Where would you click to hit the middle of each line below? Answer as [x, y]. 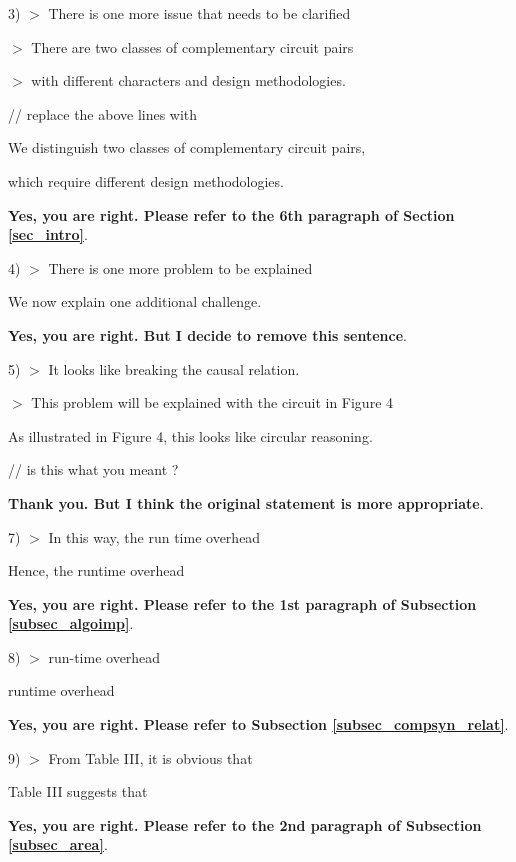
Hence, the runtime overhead [96, 570]
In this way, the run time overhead [154, 536]
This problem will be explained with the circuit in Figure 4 [212, 402]
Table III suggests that [78, 791]
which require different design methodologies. [146, 180]
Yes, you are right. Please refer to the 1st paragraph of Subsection [242, 603]
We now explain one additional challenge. [135, 301]
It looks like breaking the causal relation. [174, 368]
